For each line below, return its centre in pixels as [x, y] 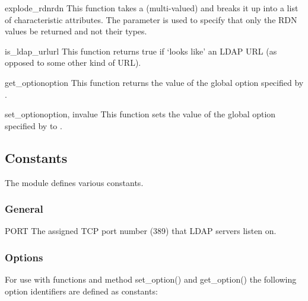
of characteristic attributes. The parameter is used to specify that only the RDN [151, 19]
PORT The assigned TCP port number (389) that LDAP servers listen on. [141, 231]
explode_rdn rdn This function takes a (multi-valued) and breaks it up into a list [152, 8]
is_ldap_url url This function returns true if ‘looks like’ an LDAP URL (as [141, 51]
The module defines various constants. [74, 182]
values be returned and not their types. [76, 31]
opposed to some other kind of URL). [73, 63]
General [24, 209]
